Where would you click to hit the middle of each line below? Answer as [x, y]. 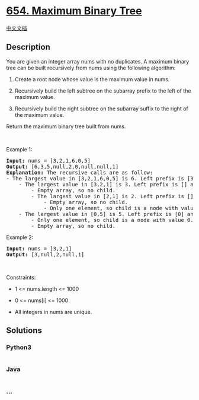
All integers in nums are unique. [53, 312]
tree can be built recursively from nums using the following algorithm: [91, 68]
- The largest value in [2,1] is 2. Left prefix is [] [112, 196]
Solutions [24, 331]
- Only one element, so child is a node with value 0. [112, 220]
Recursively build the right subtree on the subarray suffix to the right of [101, 109]
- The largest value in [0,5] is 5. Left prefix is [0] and [108, 214]
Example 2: [20, 237]
